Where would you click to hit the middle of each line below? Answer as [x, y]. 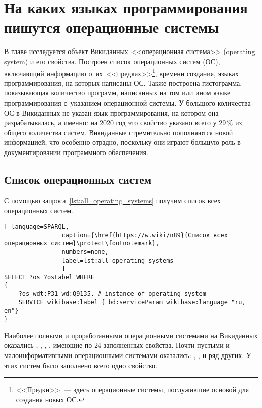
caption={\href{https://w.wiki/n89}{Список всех [145, 235]
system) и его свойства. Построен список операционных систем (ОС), [112, 61]
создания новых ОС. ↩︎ [50, 399]
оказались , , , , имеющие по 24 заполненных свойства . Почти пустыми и [117, 345]
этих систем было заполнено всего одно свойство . [81, 365]
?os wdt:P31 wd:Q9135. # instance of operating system [112, 294]
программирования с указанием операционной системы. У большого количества [127, 102]
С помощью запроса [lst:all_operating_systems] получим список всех [112, 200]
